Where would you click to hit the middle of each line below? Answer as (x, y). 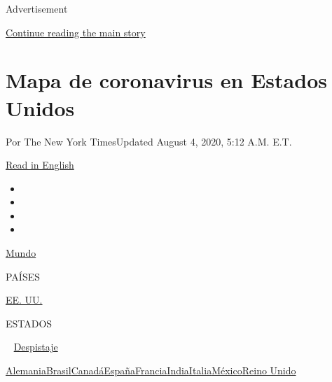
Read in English (40, 165)
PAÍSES (23, 276)
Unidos (40, 107)
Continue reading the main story (76, 32)
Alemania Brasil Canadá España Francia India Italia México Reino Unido (151, 370)
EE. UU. (24, 300)
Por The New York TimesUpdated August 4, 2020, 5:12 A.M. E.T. (149, 141)
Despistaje (36, 347)
